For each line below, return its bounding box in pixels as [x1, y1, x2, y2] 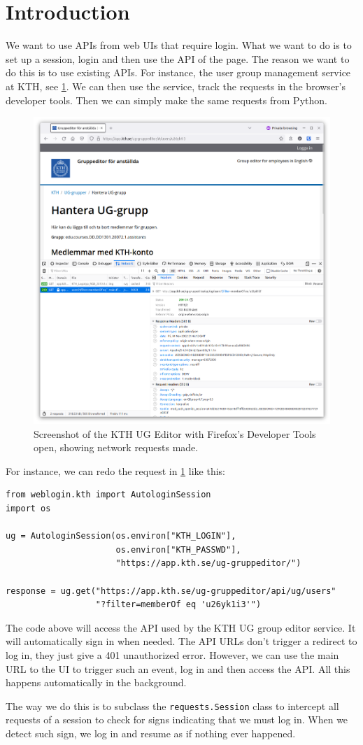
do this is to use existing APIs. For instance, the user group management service [6, 65, 351, 80]
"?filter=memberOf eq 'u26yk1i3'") [95, 599, 262, 610]
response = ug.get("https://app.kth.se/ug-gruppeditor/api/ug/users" [6, 586, 336, 596]
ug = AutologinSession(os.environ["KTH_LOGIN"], [6, 531, 236, 541]
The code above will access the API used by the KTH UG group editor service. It [6, 620, 356, 634]
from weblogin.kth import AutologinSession [6, 490, 211, 500]
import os [6, 504, 51, 514]
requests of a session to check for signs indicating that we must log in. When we [6, 712, 348, 727]
